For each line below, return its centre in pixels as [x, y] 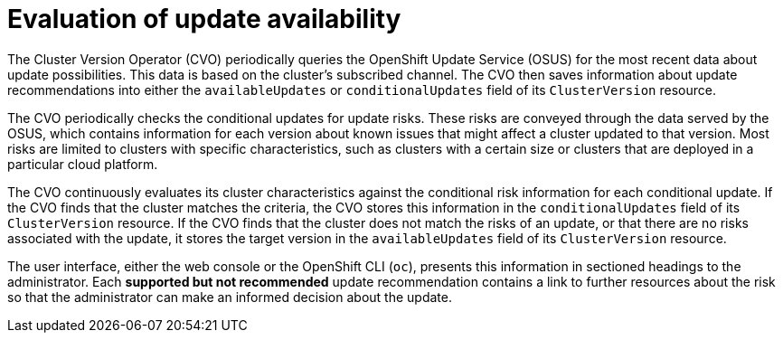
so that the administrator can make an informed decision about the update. [230, 297]
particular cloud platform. [83, 164]
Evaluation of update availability [204, 19]
